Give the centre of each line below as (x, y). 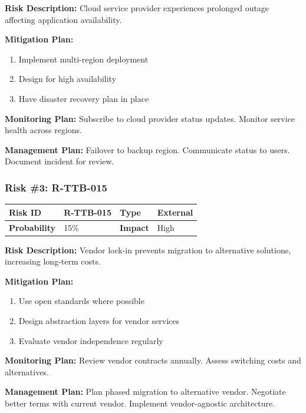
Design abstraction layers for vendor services (99, 320)
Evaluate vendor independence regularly (91, 340)
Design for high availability (68, 79)
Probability (32, 227)
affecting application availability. (63, 19)
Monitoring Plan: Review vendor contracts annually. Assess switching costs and (153, 360)
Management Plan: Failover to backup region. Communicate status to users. (147, 149)
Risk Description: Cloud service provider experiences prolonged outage (137, 8)
